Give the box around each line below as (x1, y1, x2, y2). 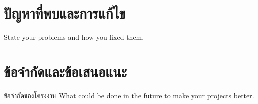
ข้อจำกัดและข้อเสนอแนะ (4, 61, 127, 81)
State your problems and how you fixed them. (4, 32, 144, 42)
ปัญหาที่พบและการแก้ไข (4, 3, 126, 23)
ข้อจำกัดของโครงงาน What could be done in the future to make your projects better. (4, 90, 254, 100)
